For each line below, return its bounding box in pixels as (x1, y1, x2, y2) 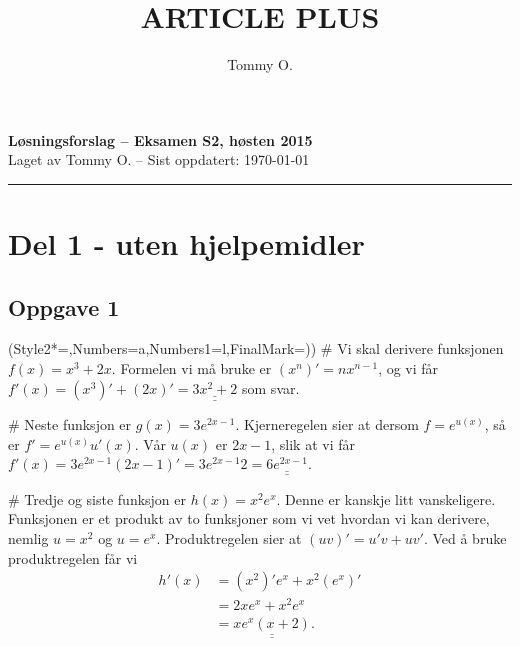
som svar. (242, 377, 300, 398)
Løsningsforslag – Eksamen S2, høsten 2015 (8, 129, 313, 150)
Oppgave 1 (8, 291, 120, 322)
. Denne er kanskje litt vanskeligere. (276, 488, 496, 509)
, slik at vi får (271, 433, 355, 454)
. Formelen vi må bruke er (111, 358, 272, 379)
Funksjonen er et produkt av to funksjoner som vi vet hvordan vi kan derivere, (8, 508, 490, 529)
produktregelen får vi (8, 547, 138, 568)
